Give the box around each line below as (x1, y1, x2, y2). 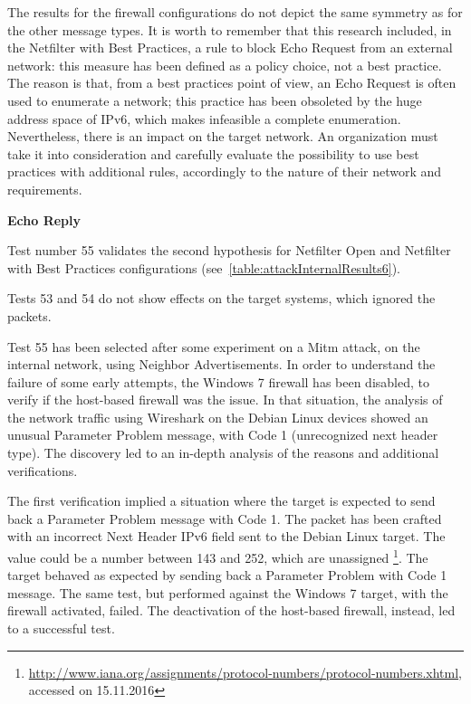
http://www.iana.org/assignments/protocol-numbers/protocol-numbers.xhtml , (28, 662, 462, 681)
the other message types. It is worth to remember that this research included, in (7, 20, 452, 39)
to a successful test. (7, 619, 115, 638)
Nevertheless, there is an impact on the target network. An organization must (7, 127, 438, 146)
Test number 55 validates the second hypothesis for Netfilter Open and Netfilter (7, 241, 451, 260)
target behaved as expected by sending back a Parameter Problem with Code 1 (7, 566, 447, 585)
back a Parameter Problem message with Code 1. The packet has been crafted (7, 509, 442, 528)
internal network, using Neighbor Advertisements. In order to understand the (7, 355, 436, 374)
